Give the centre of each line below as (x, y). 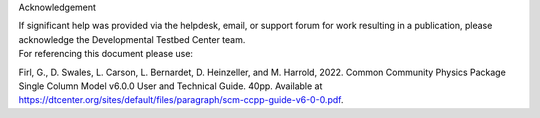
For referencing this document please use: (106, 54)
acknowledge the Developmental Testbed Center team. (132, 39)
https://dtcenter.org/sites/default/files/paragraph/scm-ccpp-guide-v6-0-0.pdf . (181, 100)
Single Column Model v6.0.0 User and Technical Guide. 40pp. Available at (170, 86)
